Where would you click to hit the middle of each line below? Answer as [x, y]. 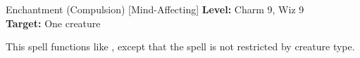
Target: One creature [53, 23]
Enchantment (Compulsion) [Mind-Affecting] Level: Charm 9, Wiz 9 [155, 9]
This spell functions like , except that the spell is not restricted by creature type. [180, 46]
